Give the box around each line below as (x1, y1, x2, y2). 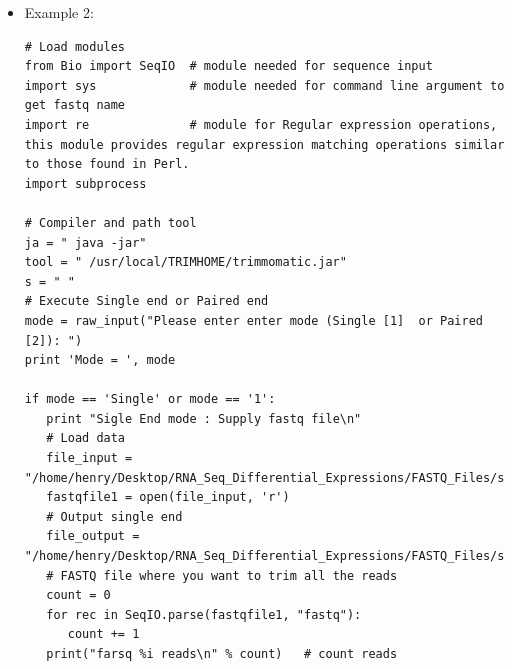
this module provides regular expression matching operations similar (24, 137, 505, 152)
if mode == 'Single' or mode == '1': (24, 392, 276, 407)
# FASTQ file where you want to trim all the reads (46, 568, 398, 583)
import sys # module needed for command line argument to (24, 78, 505, 93)
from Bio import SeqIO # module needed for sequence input (24, 59, 433, 74)
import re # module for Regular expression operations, (24, 117, 498, 132)
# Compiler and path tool (24, 215, 197, 230)
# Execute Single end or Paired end (24, 294, 269, 309)
